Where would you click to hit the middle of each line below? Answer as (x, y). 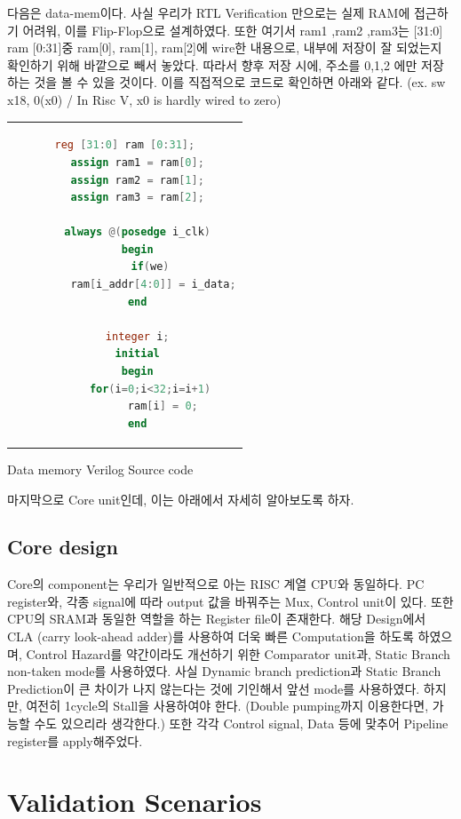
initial (137, 354)
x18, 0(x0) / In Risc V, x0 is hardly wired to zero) (144, 99)
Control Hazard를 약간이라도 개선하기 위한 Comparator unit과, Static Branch (238, 653)
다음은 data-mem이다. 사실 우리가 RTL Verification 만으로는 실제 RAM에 (209, 12)
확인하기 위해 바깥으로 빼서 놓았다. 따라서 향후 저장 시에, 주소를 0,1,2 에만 (212, 64)
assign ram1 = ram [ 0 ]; (137, 162)
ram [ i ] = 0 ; (163, 406)
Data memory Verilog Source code (100, 469)
